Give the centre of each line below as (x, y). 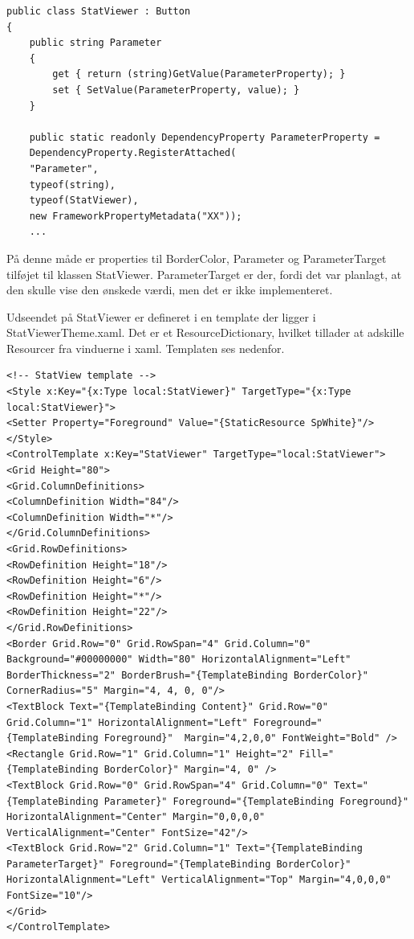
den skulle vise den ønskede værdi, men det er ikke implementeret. (170, 290)
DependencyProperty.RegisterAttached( (133, 153)
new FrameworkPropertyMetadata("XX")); (136, 216)
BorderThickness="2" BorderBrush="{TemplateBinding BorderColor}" (188, 675)
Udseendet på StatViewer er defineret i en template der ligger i (161, 316)
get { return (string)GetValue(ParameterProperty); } (199, 74)
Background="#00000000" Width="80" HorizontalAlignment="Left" (179, 660)
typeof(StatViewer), (84, 201)
